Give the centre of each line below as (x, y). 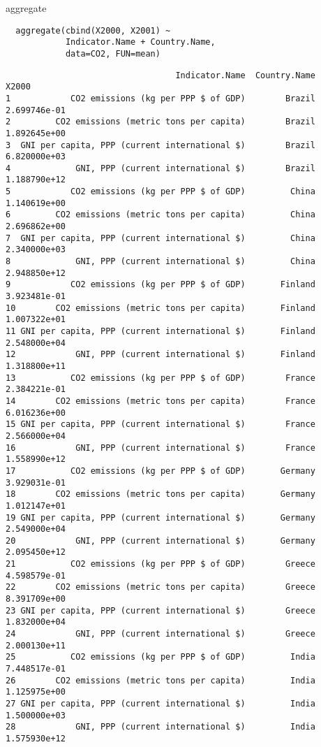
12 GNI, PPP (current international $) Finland (160, 355)
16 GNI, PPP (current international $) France (160, 448)
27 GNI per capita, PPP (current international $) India (160, 704)
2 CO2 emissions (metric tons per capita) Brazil (160, 122)
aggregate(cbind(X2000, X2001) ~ (93, 30)
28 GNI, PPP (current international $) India (160, 727)
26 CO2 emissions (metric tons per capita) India (160, 680)
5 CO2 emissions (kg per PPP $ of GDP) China (160, 192)
